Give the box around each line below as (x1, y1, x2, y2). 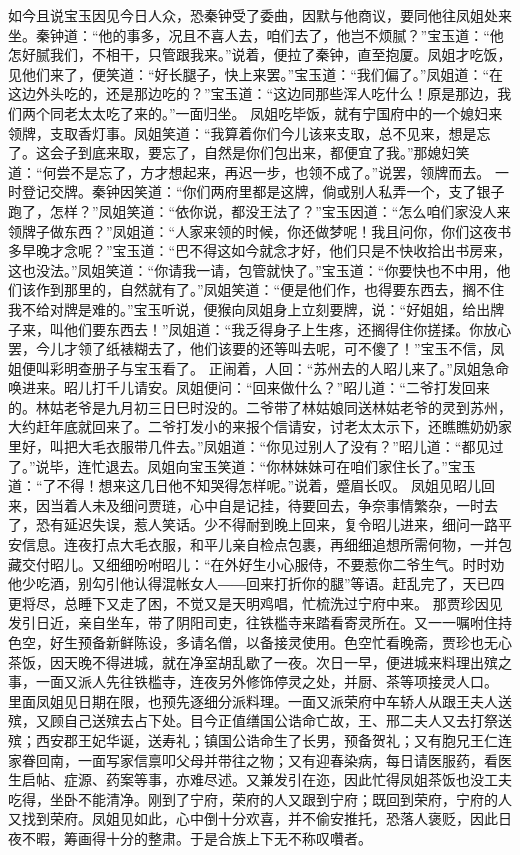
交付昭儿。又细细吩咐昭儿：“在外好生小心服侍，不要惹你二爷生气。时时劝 (21, 553, 505, 574)
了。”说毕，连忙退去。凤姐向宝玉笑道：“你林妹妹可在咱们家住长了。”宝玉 (8, 455, 476, 476)
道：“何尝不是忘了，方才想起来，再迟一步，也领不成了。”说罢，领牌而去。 (8, 161, 491, 182)
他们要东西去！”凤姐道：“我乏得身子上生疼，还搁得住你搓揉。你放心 (63, 318, 512, 339)
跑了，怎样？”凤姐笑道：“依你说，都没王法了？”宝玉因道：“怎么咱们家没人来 (8, 200, 511, 221)
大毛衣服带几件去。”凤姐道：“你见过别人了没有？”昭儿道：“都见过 (77, 436, 504, 457)
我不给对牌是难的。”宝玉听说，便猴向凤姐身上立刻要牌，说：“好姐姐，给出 (8, 298, 491, 319)
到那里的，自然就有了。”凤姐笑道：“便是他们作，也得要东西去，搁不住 (49, 279, 505, 300)
